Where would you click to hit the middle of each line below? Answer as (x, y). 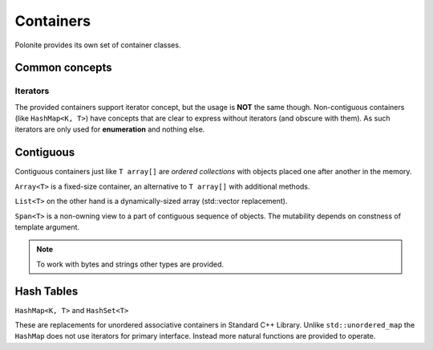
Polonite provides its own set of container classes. (98, 45)
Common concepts (63, 68)
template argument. (47, 227)
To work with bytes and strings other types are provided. (130, 264)
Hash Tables (47, 291)
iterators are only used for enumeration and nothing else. (110, 129)
